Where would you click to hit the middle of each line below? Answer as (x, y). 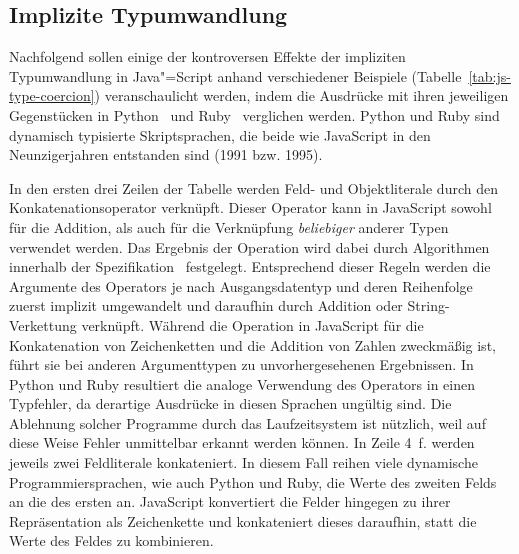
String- (428, 305)
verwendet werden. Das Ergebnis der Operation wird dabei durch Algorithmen (249, 246)
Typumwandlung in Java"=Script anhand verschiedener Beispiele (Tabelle (235, 75)
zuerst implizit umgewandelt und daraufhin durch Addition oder (206, 305)
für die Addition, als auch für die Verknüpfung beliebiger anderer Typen (229, 226)
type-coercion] (52, 95)
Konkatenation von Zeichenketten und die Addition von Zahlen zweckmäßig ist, (252, 344)
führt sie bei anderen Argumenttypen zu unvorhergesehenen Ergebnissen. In (241, 364)
